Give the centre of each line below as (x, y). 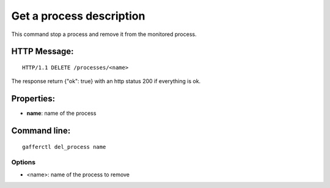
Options (24, 162)
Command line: (41, 131)
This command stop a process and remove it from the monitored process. (104, 34)
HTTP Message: (42, 52)
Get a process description (78, 16)
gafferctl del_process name (64, 147)
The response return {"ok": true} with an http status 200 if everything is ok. (106, 81)
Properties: (33, 99)
